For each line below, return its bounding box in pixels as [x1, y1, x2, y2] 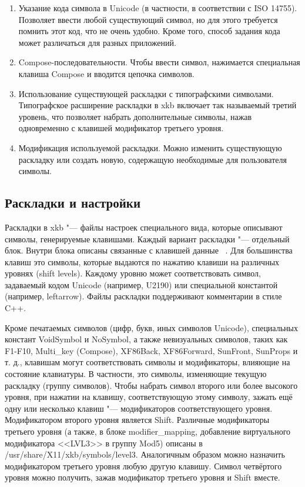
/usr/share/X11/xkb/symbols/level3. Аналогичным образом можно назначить [5, 448, 285, 461]
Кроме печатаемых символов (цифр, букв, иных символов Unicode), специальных [5, 321, 298, 333]
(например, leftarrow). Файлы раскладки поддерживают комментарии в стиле [5, 290, 282, 302]
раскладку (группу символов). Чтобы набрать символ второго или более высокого [5, 379, 298, 391]
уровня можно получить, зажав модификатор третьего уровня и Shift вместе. [5, 471, 280, 483]
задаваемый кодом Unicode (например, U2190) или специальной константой [5, 278, 278, 291]
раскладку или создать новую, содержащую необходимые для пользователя [18, 153, 287, 165]
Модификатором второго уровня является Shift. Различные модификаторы [5, 413, 270, 426]
